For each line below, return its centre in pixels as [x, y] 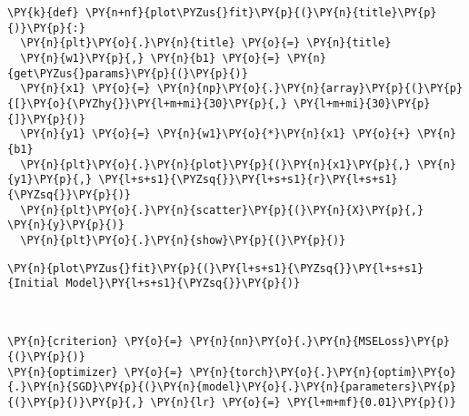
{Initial [34, 284]
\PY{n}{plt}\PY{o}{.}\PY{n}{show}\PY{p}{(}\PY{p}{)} [183, 240]
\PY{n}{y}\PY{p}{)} [66, 225]
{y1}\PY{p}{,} [50, 180]
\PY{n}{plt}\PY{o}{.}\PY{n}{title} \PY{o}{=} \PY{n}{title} [206, 43]
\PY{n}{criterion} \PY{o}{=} [95, 342]
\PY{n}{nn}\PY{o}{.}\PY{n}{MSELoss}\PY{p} [319, 342]
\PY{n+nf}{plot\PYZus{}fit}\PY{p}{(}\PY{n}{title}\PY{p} [261, 13]
